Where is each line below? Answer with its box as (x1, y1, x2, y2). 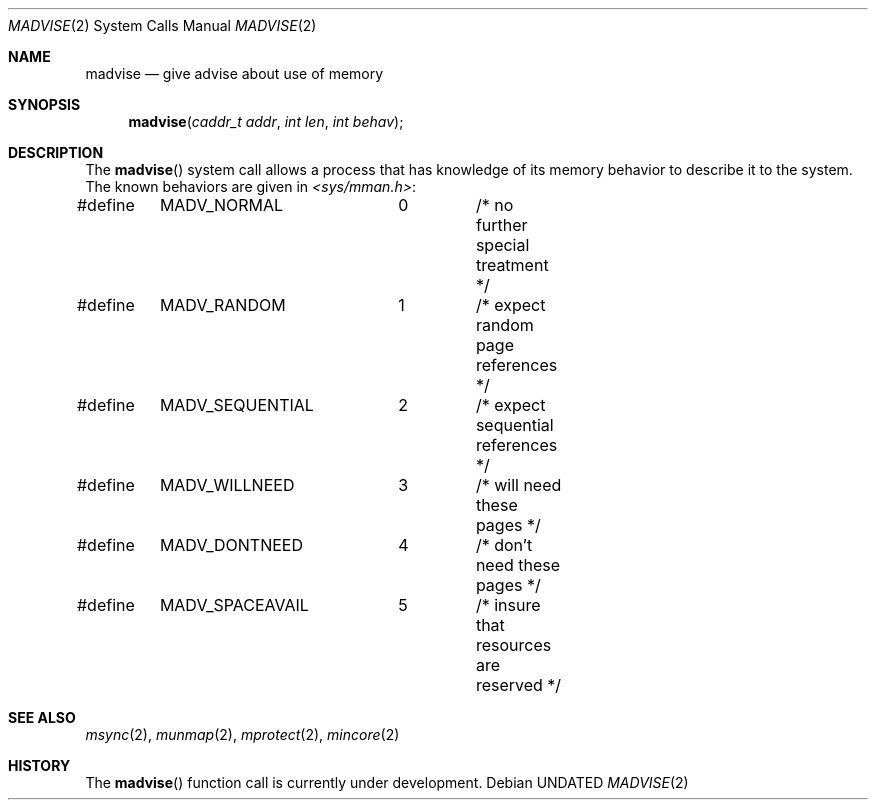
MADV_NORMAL (159, 195, 284, 215)
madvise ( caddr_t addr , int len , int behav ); (128, 113, 404, 130)
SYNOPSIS (8, 96, 81, 113)
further (475, 215, 528, 235)
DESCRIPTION (8, 144, 104, 161)
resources (475, 635, 552, 655)
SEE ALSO (8, 709, 76, 726)
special (475, 235, 530, 255)
